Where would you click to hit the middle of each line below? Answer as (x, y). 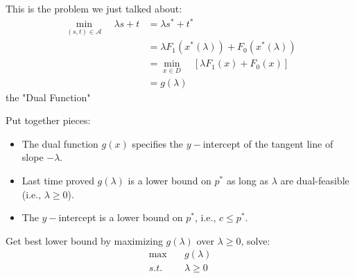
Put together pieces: (48, 120)
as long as (247, 181)
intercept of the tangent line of (268, 143)
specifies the (158, 143)
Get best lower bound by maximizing (84, 240)
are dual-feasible (315, 181)
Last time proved (58, 181)
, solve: (256, 240)
